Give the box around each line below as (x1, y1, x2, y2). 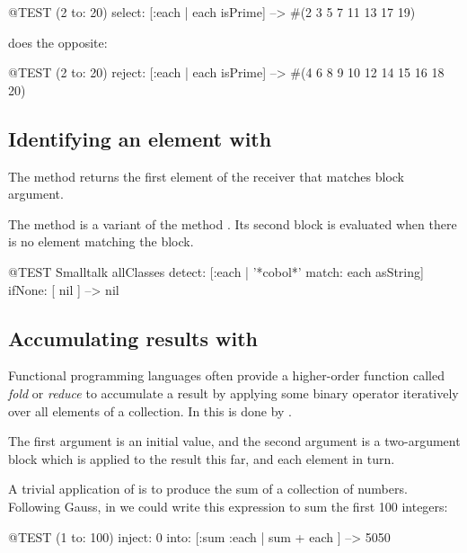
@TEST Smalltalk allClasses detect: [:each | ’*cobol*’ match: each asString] (8, 262, 424, 281)
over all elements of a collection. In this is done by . (8, 401, 293, 420)
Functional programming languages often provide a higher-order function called (8, 366, 445, 385)
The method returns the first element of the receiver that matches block (8, 166, 404, 185)
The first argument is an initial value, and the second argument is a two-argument (8, 432, 461, 450)
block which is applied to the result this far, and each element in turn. (8, 449, 395, 468)
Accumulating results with (8, 324, 258, 352)
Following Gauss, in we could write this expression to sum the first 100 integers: (8, 496, 448, 515)
